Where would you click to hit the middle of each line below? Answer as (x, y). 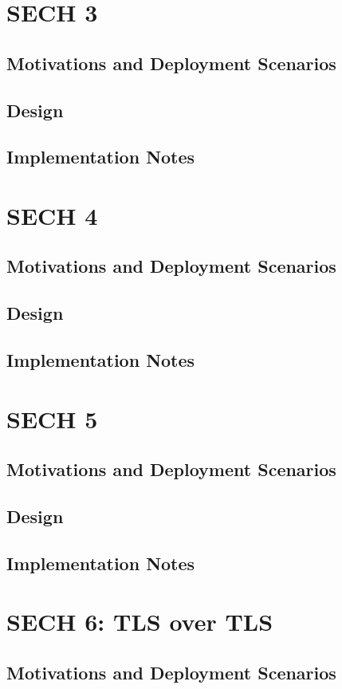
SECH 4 (52, 215)
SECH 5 (52, 418)
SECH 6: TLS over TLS (140, 622)
